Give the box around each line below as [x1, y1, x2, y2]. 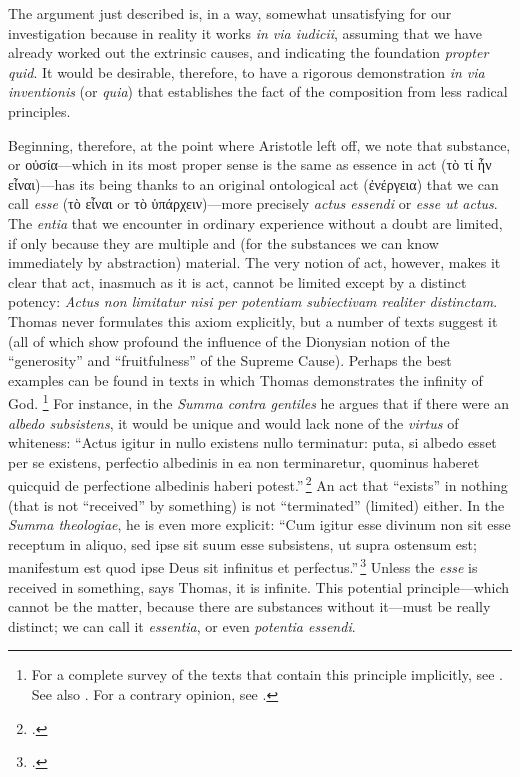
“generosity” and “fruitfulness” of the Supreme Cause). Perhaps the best [8, 350, 452, 371]
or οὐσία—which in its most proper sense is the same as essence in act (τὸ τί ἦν [8, 154, 492, 175]
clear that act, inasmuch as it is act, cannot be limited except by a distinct [8, 271, 467, 292]
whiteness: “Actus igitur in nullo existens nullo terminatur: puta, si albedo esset [8, 432, 497, 453]
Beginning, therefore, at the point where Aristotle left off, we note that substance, [8, 134, 511, 155]
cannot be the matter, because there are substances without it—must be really [8, 596, 491, 617]
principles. [8, 100, 71, 121]
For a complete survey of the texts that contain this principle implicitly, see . [31, 664, 503, 685]
